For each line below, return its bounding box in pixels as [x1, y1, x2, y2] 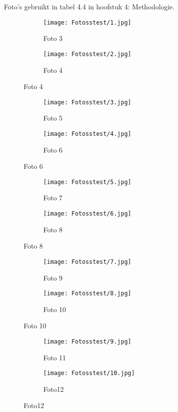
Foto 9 [43, 272, 63, 283]
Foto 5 [43, 113, 63, 123]
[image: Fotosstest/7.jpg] [43, 258, 131, 265]
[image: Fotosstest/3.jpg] [43, 98, 131, 106]
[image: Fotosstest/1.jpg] [43, 19, 131, 26]
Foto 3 [43, 33, 63, 43]
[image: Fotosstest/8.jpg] [43, 290, 131, 297]
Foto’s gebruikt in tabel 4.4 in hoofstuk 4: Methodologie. [4, 1, 175, 11]
